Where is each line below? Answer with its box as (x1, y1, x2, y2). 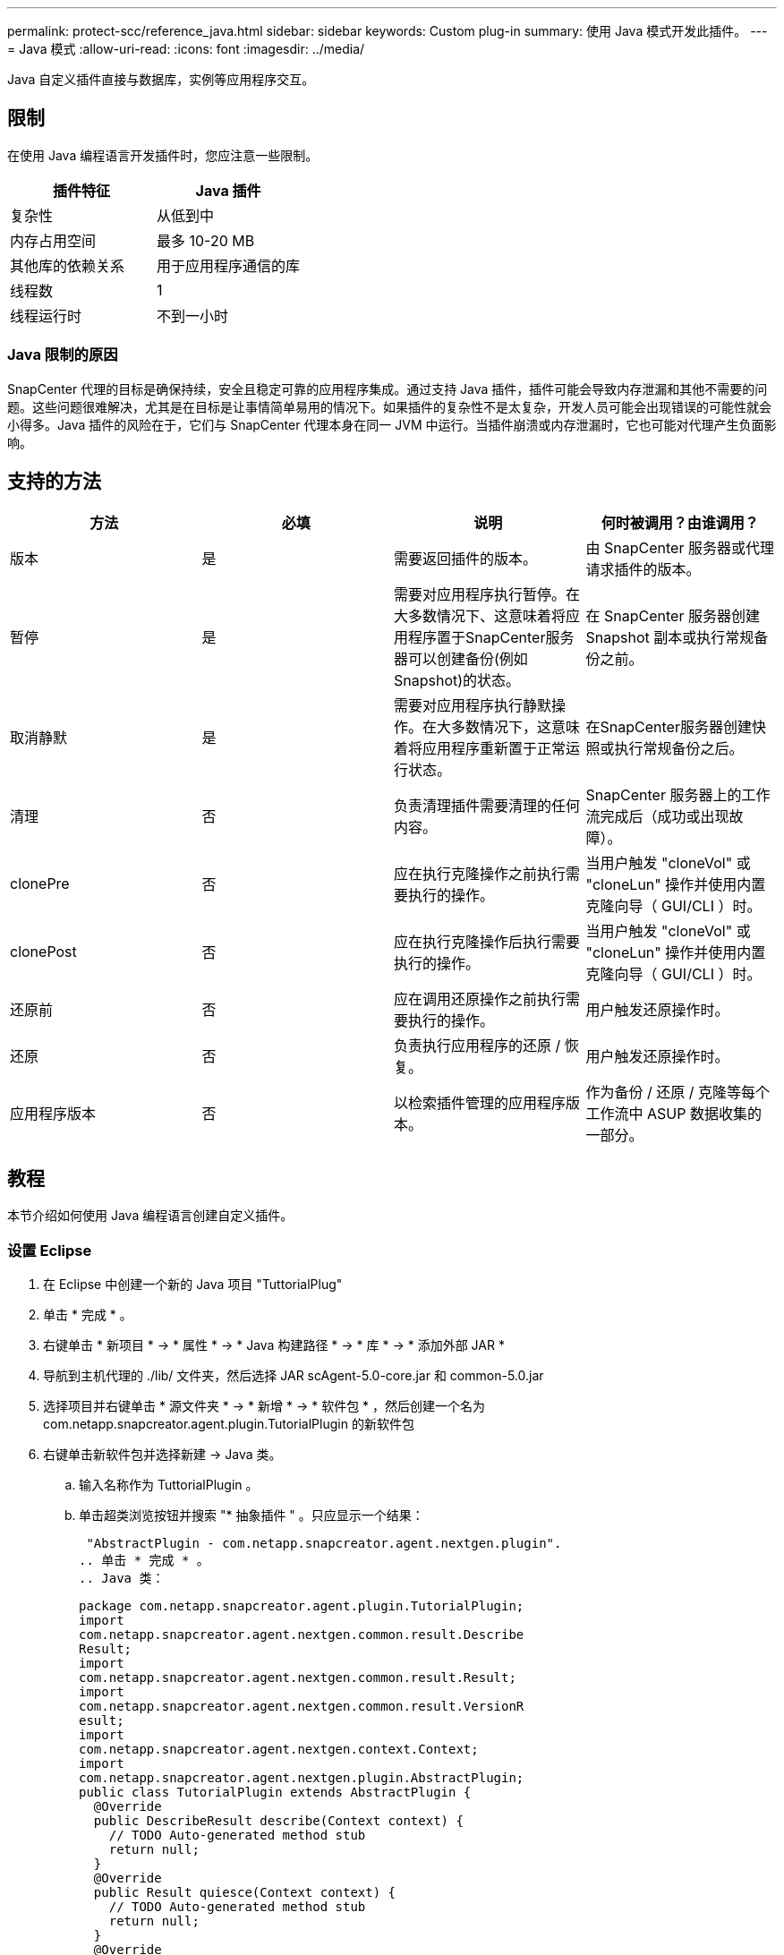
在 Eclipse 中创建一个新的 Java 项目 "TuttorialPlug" (43, 1276, 343, 1293)
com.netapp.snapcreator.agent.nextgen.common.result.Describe (79, 1627, 524, 1643)
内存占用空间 (10, 231, 97, 250)
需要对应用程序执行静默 (394, 696, 552, 715)
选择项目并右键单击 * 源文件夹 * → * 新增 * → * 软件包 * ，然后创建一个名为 (43, 1398, 486, 1414)
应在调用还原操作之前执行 (394, 990, 567, 1009)
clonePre (10, 875, 70, 893)
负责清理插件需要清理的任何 (394, 797, 581, 815)
